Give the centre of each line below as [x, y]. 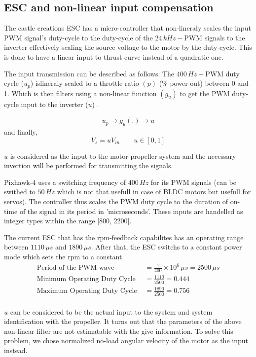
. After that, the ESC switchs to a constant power [166, 247]
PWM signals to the [215, 37]
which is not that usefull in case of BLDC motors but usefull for [154, 192]
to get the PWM [205, 93]
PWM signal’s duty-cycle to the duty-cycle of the [78, 37]
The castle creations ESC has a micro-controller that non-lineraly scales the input [128, 28]
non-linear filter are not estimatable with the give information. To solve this [119, 331]
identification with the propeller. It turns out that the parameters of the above [123, 321]
